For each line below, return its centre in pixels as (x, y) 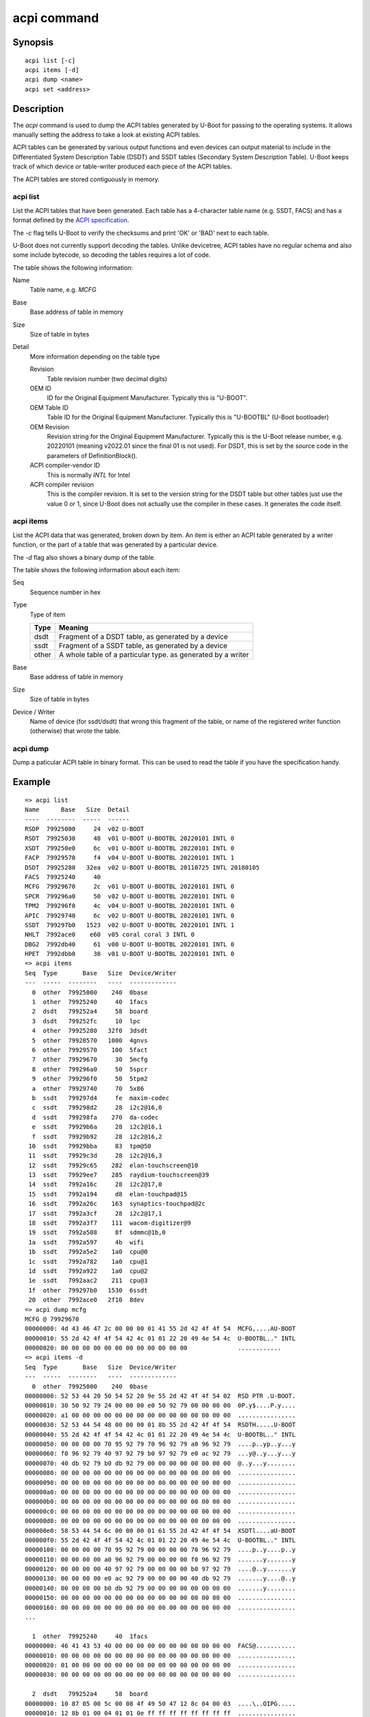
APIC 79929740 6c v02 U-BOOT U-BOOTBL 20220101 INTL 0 (129, 916)
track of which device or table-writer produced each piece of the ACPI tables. (122, 167)
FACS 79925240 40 (63, 877)
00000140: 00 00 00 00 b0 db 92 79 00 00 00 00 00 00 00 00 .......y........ (160, 1588)
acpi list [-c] (50, 60)
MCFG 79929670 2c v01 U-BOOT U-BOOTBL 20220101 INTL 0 (129, 887)
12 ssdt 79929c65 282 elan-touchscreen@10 (113, 1165)
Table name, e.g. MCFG (63, 290)
